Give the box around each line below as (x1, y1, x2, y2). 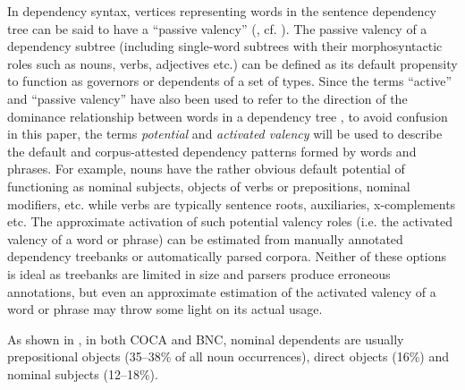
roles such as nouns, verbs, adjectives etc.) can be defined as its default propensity (7, 54, 458, 72)
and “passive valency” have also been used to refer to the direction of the (7, 89, 408, 107)
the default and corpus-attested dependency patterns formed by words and (7, 141, 417, 160)
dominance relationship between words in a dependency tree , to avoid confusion (7, 106, 448, 125)
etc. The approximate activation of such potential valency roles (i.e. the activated (7, 212, 452, 231)
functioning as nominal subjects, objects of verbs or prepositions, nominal (7, 176, 410, 195)
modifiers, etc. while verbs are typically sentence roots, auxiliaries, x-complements (7, 194, 456, 213)
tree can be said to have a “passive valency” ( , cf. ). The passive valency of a (7, 19, 427, 38)
